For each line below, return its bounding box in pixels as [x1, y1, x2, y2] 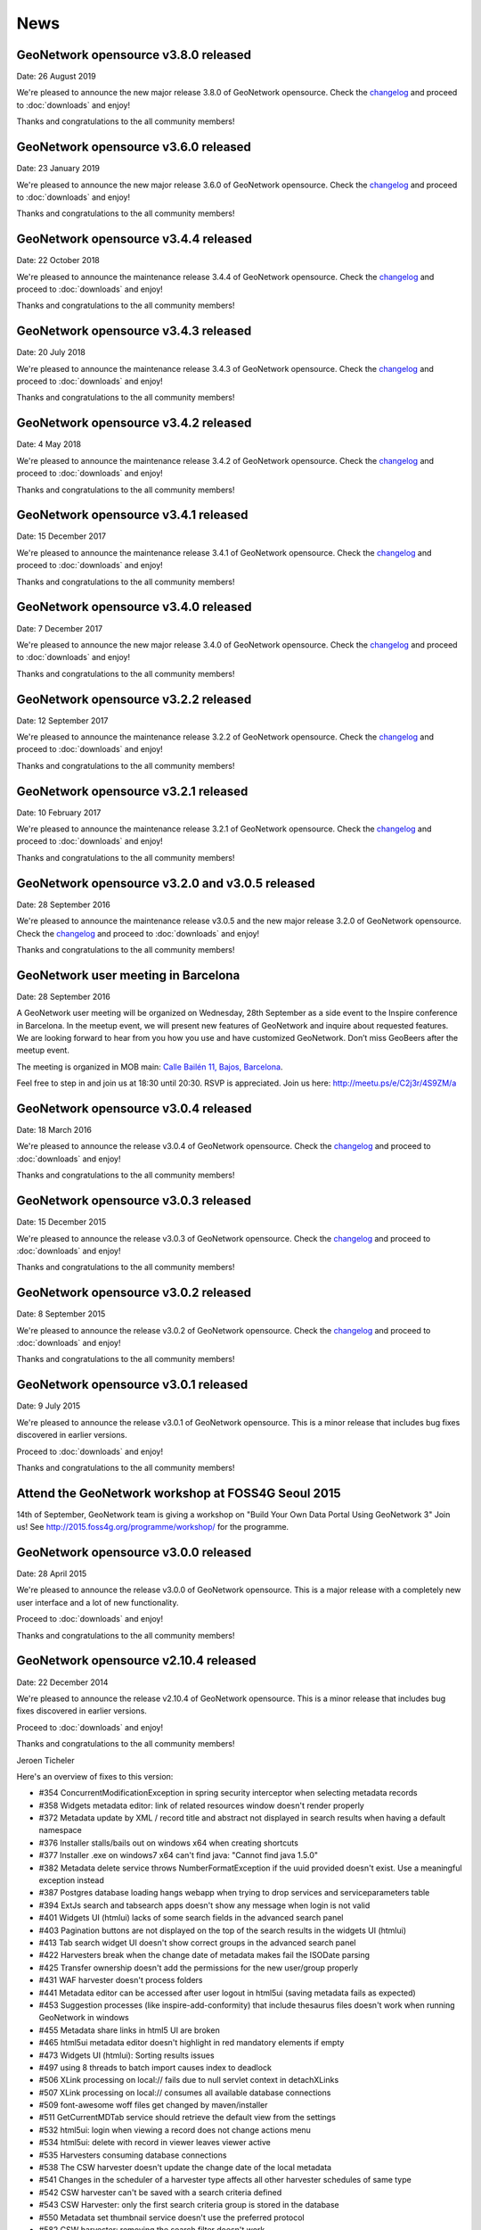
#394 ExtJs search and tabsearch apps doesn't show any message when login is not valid [38, 1900, 371, 1911]
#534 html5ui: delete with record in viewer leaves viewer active [38, 2137, 271, 2148]
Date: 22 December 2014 [16, 1677, 109, 1688]
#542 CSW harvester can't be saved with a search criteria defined [38, 2186, 282, 2198]
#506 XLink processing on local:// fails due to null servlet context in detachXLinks [38, 2075, 339, 2085]
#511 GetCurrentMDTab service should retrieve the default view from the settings [38, 2112, 336, 2123]
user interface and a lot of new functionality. [16, 1597, 179, 1607]
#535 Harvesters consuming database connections [38, 2150, 227, 2160]
